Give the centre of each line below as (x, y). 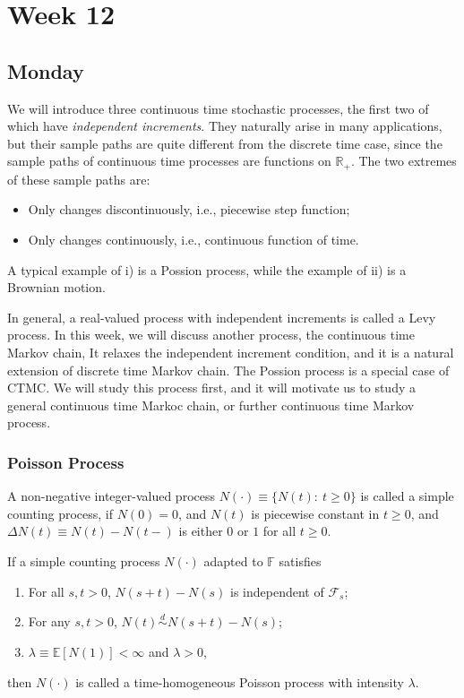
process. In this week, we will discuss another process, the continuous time (211, 335)
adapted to (233, 560)
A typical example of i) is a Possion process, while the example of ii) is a (207, 269)
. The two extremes (404, 161)
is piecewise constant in (315, 513)
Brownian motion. (56, 287)
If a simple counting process (84, 560)
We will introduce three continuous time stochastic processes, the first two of (218, 108)
